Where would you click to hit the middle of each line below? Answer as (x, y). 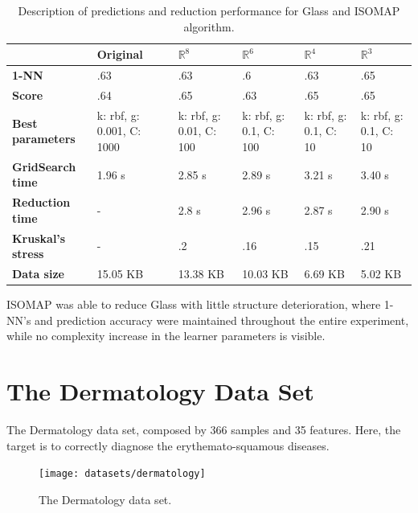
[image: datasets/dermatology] (122, 474)
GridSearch (44, 166)
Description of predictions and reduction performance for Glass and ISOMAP (209, 10)
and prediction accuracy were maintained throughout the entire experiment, (222, 320)
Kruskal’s (39, 238)
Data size (38, 274)
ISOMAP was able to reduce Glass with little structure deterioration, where (194, 304)
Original (120, 54)
